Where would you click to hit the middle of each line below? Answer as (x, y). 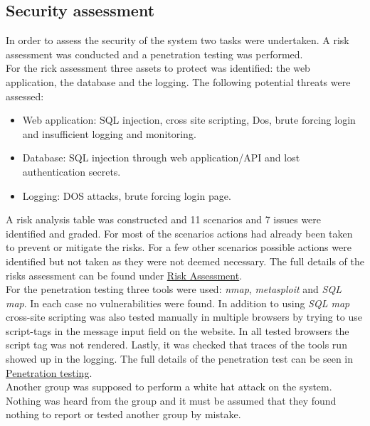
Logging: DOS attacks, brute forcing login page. (127, 195)
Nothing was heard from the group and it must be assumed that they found (171, 400)
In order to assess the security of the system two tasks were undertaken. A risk (178, 40)
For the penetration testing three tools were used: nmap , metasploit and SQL (174, 289)
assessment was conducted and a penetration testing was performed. (154, 54)
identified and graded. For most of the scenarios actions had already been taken (179, 233)
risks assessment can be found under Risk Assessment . (124, 275)
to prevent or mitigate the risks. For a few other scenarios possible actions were (179, 247)
